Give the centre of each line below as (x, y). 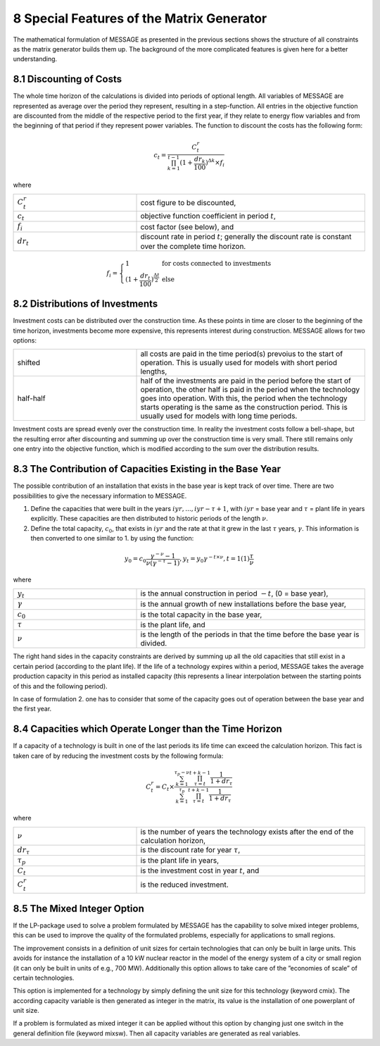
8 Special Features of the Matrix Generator (140, 18)
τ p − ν (182, 773)
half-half (31, 398)
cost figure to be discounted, (188, 202)
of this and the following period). (61, 686)
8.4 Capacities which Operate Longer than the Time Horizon (148, 729)
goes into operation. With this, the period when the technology (244, 398)
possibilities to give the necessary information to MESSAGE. (100, 496)
